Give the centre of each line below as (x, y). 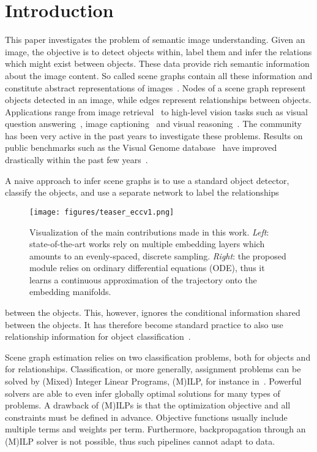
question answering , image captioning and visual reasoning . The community (153, 124)
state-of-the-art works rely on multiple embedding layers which (147, 244)
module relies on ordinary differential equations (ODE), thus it (147, 268)
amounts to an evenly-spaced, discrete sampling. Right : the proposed (158, 255)
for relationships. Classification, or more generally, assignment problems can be (153, 369)
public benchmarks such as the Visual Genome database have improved (141, 147)
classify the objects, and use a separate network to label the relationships (142, 192)
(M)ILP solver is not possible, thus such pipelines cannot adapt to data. (140, 441)
